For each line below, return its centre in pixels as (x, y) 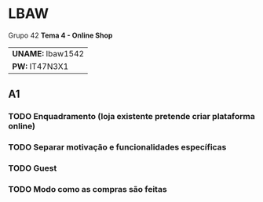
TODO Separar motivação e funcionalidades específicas (117, 147)
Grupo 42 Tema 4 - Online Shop (60, 35)
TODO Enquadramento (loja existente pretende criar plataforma (131, 117)
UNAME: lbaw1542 (48, 53)
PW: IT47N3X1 (40, 66)
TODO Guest (33, 168)
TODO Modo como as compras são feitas (88, 189)
